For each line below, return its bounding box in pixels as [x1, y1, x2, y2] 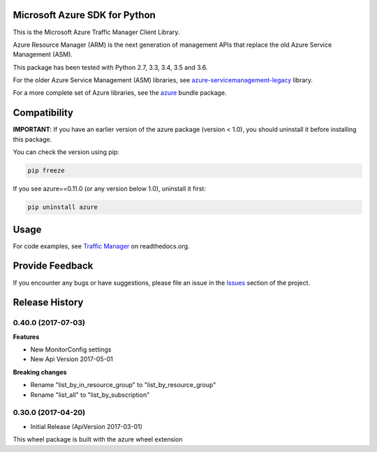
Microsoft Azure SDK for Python [13, 9, 156, 21]
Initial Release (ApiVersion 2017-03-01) [30, 422, 143, 430]
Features [13, 332, 40, 341]
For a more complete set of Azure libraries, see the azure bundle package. [13, 89, 227, 97]
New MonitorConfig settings [30, 345, 112, 354]
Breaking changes [13, 368, 67, 376]
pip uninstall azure [27, 203, 98, 211]
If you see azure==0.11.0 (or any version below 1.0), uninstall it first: [13, 185, 206, 193]
